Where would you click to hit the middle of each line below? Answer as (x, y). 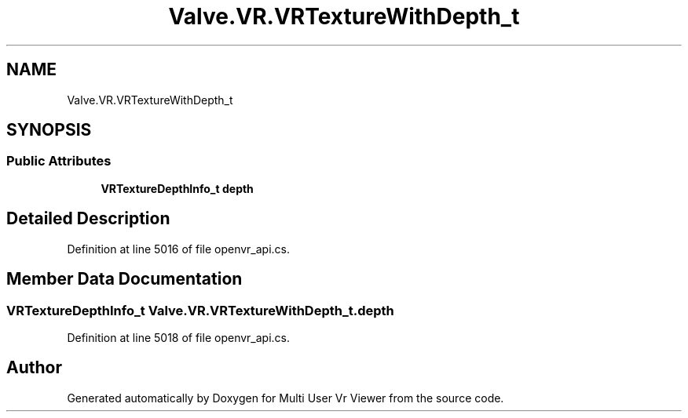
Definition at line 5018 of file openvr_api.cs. (178, 337)
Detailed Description (88, 219)
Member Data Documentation (124, 279)
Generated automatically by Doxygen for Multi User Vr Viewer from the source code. (285, 398)
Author (34, 368)
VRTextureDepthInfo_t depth (177, 188)
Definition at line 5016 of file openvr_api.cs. (179, 249)
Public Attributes (59, 161)
